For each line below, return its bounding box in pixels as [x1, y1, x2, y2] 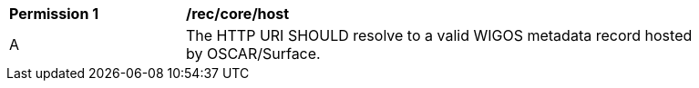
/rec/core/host [186, 5, 290, 23]
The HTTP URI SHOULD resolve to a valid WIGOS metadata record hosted [186, 26, 693, 44]
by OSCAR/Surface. [186, 44, 321, 63]
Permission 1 [9, 5, 99, 23]
